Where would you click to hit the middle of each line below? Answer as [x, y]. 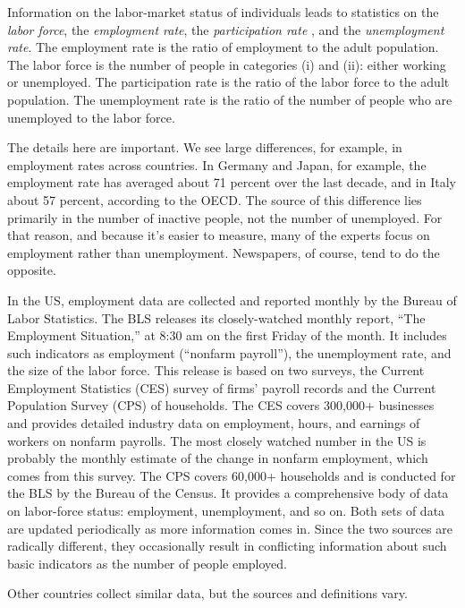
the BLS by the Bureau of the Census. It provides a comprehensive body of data [228, 493]
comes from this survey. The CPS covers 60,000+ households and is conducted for [232, 475]
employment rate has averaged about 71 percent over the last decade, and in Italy [232, 182]
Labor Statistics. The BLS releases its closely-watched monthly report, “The [216, 317]
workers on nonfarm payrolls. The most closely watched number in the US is [217, 440]
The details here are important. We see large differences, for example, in [205, 147]
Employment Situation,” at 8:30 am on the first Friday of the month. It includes [227, 335]
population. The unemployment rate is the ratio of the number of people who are [230, 99]
